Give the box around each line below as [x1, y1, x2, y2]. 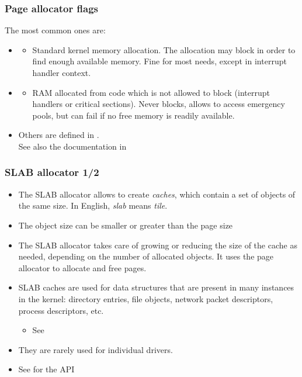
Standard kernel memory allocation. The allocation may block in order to [32, 43, 296, 56]
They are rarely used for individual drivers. [18, 343, 173, 355]
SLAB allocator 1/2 [5, 165, 99, 179]
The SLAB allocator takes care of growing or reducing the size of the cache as [18, 238, 297, 251]
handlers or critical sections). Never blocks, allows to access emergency [32, 98, 285, 110]
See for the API [18, 363, 75, 375]
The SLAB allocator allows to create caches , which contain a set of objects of [18, 188, 296, 200]
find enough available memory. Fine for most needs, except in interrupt [32, 55, 287, 67]
